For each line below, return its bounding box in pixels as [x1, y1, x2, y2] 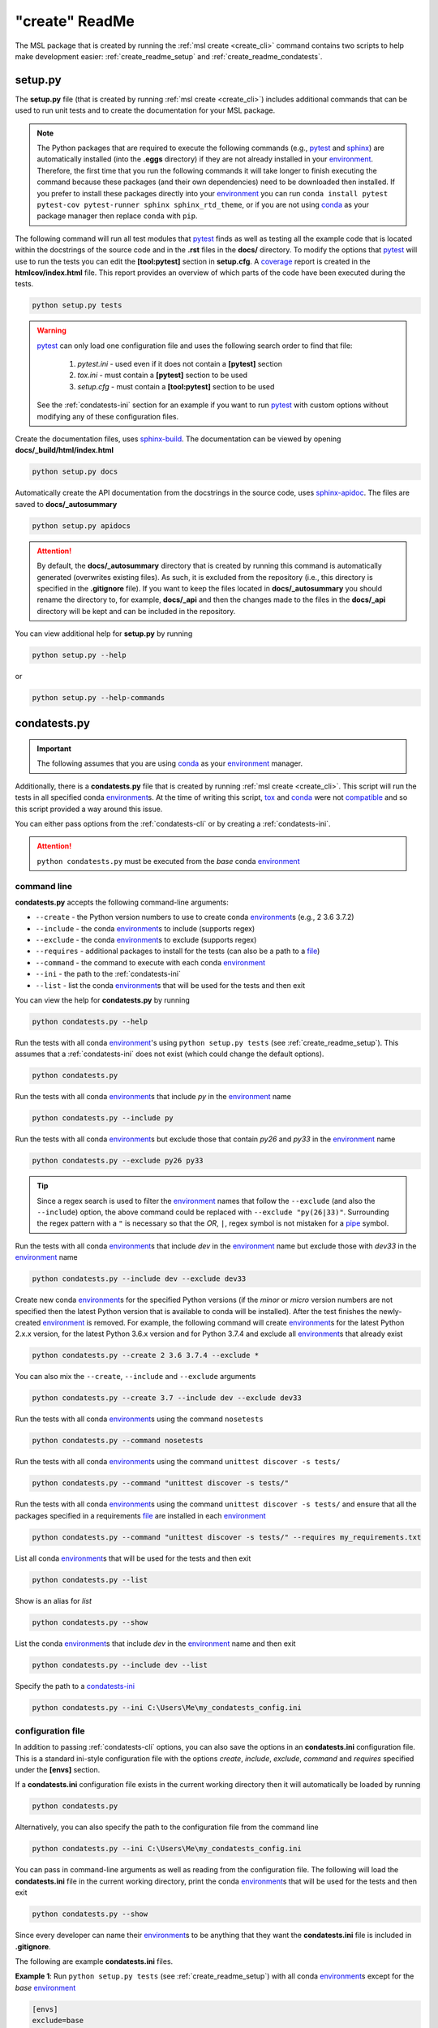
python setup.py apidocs [32, 521, 131, 531]
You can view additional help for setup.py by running [15, 629, 193, 638]
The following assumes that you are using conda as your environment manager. [36, 758, 303, 768]
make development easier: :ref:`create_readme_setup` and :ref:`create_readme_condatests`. [15, 51, 323, 61]
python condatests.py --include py [32, 1114, 174, 1123]
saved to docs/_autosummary [15, 499, 118, 509]
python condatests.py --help [32, 1017, 148, 1026]
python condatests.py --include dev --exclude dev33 [32, 1274, 247, 1283]
